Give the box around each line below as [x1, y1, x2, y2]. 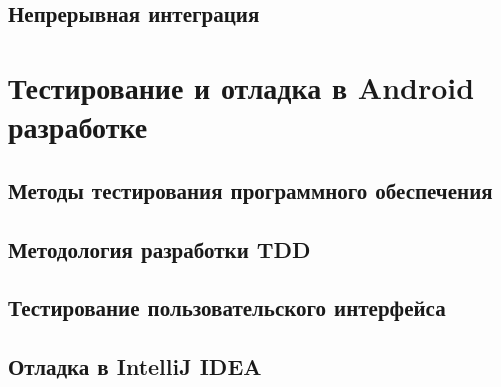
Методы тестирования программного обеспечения [8, 174, 493, 205]
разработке [8, 106, 148, 147]
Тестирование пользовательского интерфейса [8, 292, 446, 323]
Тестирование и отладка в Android [8, 66, 475, 107]
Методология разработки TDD [8, 233, 311, 264]
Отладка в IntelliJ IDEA [8, 351, 262, 382]
